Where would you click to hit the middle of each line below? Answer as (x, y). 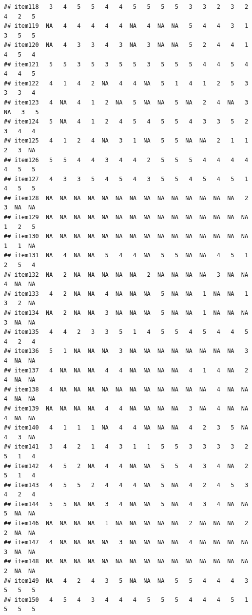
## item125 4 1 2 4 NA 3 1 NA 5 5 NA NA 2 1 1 (126, 141)
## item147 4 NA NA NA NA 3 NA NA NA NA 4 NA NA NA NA (126, 543)
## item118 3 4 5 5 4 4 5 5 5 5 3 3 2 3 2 (126, 7)
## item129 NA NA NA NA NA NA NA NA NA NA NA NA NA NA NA (126, 217)
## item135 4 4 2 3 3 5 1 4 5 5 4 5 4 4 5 (126, 332)
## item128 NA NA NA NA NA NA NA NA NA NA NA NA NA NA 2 (126, 198)
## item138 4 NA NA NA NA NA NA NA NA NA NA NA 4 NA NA (126, 389)
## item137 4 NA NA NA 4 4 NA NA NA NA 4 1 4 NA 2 (126, 370)
